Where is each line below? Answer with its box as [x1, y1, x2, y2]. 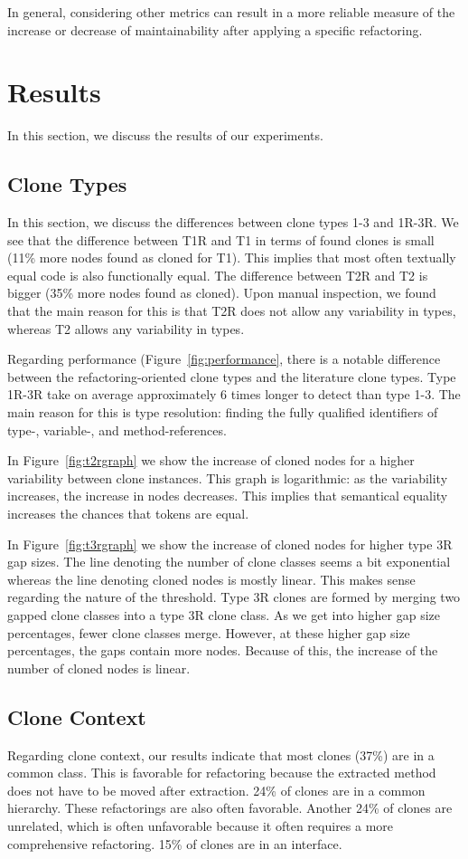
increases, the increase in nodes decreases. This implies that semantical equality [7, 486, 448, 505]
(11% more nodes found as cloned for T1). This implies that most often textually [7, 248, 456, 267]
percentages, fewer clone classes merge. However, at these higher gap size [7, 623, 410, 642]
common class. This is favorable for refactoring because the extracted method [7, 763, 436, 782]
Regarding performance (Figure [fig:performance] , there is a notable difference [7, 349, 441, 368]
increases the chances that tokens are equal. [7, 504, 249, 523]
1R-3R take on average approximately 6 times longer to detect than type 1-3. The [7, 385, 461, 404]
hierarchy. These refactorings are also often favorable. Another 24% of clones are [7, 798, 453, 817]
